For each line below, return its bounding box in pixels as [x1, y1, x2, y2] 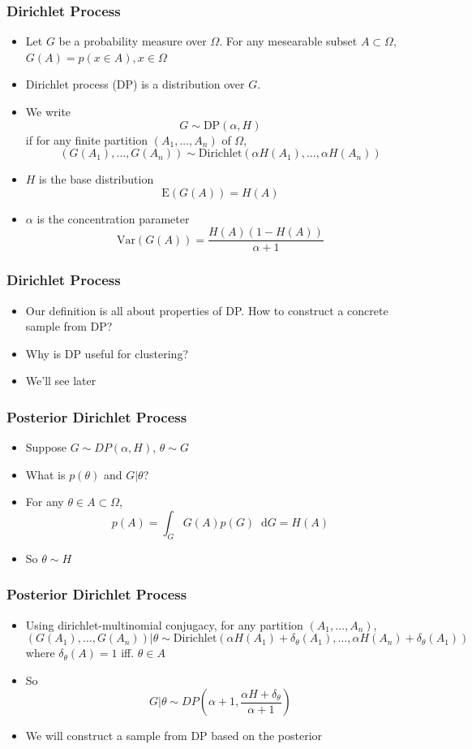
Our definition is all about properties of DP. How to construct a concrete [25, 301, 388, 318]
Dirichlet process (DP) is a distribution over [25, 76, 245, 93]
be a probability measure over [58, 32, 207, 50]
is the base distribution [39, 171, 154, 188]
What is [25, 465, 66, 483]
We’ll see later [25, 372, 97, 389]
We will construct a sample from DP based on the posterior [25, 727, 323, 744]
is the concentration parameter [36, 210, 190, 227]
